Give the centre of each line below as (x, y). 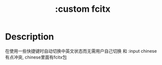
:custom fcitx (83, 9)
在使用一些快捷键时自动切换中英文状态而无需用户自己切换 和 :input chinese (81, 51)
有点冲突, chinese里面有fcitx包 (36, 57)
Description (30, 37)
